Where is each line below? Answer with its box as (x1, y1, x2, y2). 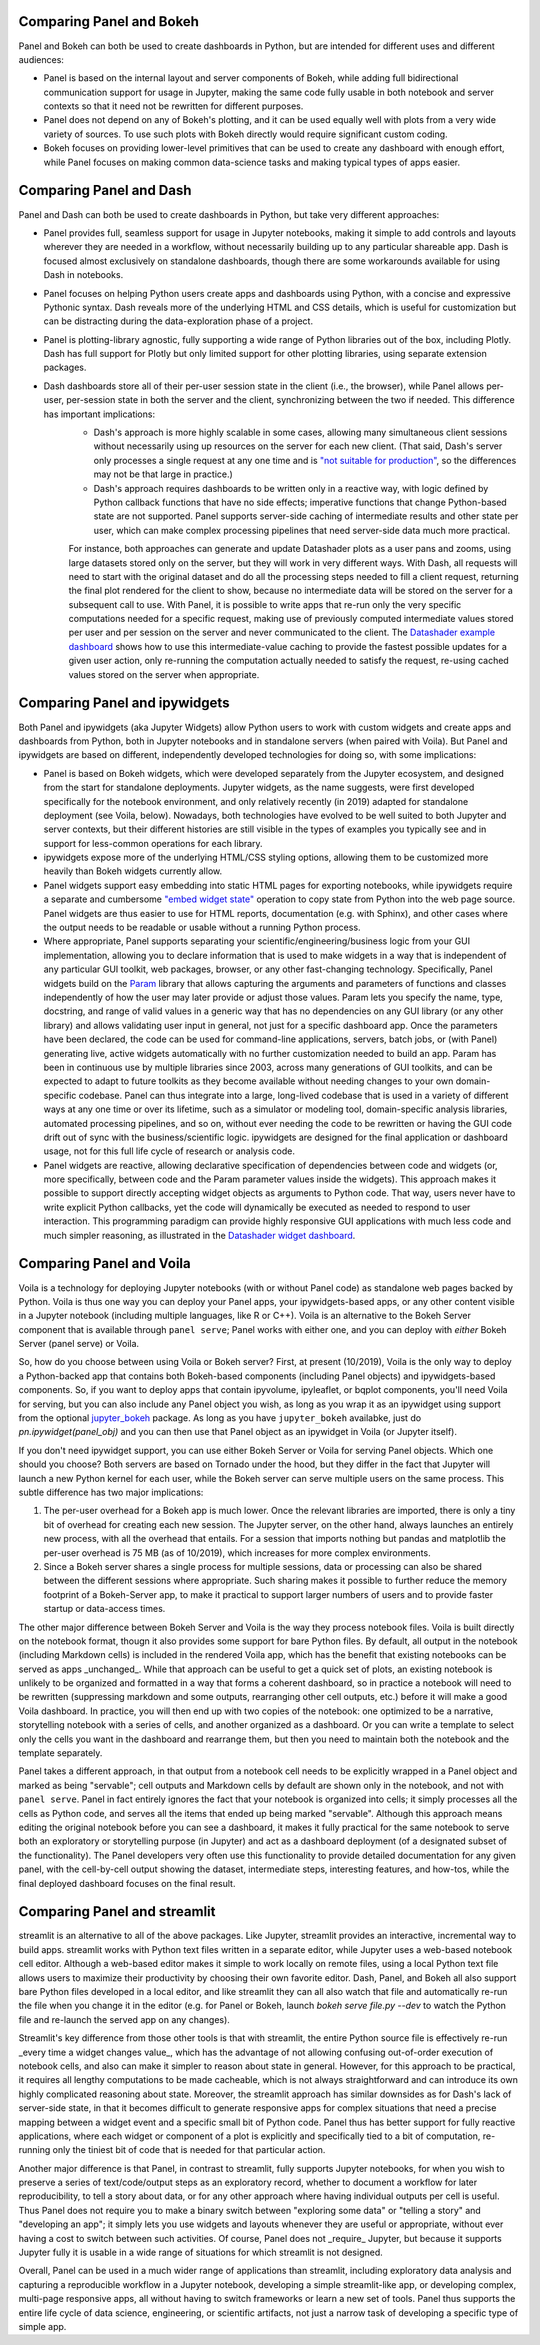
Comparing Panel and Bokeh (18, 13, 200, 30)
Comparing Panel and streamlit (18, 1903, 216, 1920)
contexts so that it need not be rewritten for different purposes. (43, 100, 304, 112)
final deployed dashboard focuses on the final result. (18, 1877, 236, 1889)
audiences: (18, 53, 65, 65)
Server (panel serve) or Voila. (18, 1338, 140, 1350)
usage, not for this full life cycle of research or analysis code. (43, 1145, 295, 1157)
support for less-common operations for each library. (43, 837, 264, 849)
